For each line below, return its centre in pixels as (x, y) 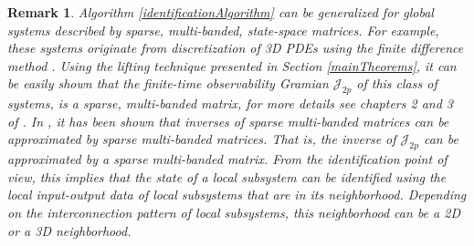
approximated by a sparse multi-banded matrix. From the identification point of (227, 159)
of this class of (397, 83)
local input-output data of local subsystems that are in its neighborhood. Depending (237, 195)
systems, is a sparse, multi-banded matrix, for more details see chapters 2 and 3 (230, 103)
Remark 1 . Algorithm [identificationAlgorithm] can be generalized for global (221, 12)
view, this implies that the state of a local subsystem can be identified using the (227, 176)
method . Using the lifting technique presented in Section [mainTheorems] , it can (232, 65)
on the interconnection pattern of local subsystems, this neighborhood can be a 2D (234, 212)
